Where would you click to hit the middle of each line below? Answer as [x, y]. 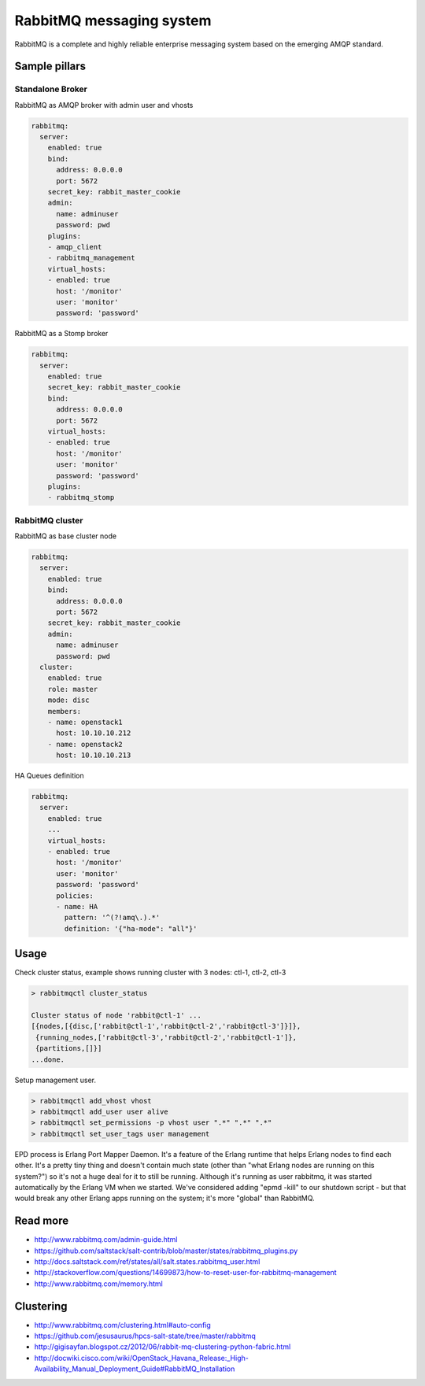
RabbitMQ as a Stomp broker [61, 334]
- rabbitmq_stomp [81, 497]
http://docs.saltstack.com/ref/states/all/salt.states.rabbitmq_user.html [147, 1261]
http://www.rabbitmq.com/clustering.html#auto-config [123, 1325]
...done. [48, 1059]
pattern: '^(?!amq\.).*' [112, 918]
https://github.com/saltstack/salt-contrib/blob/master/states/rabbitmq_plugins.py [166, 1251]
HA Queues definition [49, 776]
